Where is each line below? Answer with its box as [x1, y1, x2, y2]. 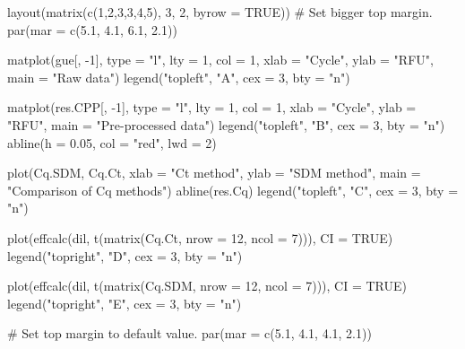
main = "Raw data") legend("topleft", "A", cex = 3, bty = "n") [7, 67, 350, 86]
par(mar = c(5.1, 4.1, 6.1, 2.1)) [7, 20, 177, 39]
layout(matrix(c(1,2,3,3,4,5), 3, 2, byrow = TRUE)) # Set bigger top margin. [7, 3, 433, 21]
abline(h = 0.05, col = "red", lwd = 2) [7, 133, 217, 152]
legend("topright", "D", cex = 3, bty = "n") [7, 246, 243, 265]
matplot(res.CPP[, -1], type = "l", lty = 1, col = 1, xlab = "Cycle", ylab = [7, 98, 417, 117]
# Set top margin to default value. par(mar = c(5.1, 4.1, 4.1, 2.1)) [7, 324, 372, 343]
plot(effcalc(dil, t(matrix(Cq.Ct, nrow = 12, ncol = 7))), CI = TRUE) [7, 228, 393, 247]
